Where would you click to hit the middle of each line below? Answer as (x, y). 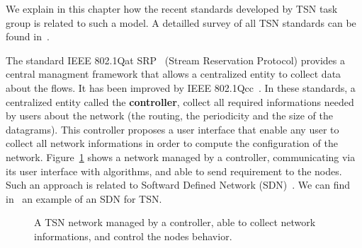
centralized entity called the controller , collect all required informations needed (180, 101)
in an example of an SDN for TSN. (84, 198)
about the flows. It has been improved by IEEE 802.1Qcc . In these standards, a (181, 87)
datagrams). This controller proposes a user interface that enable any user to (172, 129)
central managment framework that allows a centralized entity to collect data (174, 74)
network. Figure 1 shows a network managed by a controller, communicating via (181, 157)
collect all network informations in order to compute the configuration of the (172, 143)
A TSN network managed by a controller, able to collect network (175, 222)
